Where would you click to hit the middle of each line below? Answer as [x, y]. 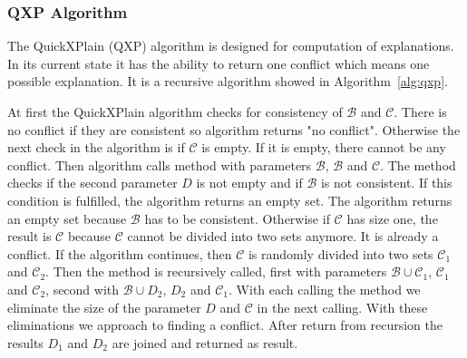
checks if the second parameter [92, 183]
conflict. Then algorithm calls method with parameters [160, 164]
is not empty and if [249, 183]
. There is [420, 111]
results [25, 342]
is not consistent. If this [386, 183]
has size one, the [392, 218]
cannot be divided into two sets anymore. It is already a [283, 236]
